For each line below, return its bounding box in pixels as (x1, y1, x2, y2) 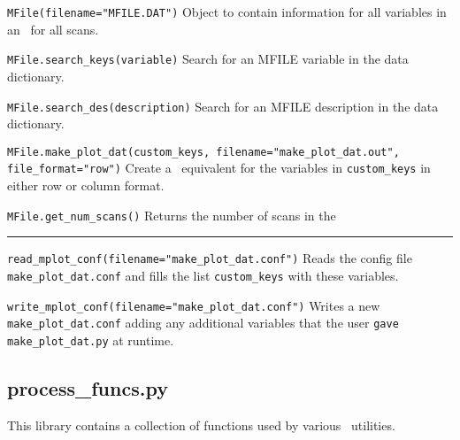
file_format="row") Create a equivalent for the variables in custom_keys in (7, 158, 431, 177)
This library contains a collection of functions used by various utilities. (7, 415, 395, 434)
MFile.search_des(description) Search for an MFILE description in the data (7, 96, 439, 115)
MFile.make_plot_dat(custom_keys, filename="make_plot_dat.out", (7, 145, 400, 158)
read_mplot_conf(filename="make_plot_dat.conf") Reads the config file (7, 249, 412, 267)
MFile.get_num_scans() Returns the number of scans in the (7, 205, 336, 224)
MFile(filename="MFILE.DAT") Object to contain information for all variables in (7, 3, 447, 20)
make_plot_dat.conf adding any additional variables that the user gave (7, 313, 399, 332)
